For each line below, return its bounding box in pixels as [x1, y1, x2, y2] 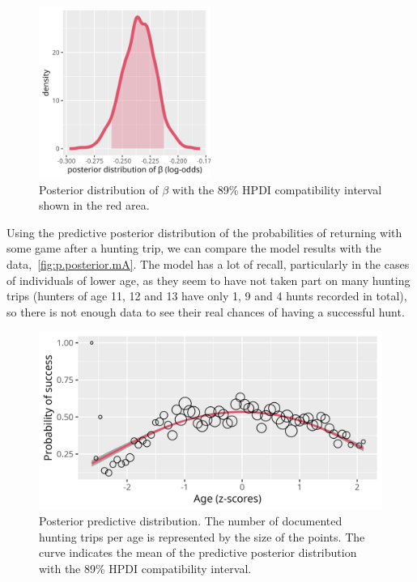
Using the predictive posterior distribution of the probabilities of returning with [6, 223, 402, 240]
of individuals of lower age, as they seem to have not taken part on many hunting [6, 271, 411, 288]
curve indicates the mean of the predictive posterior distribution [39, 544, 357, 561]
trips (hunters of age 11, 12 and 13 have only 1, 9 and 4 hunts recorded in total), [6, 287, 407, 304]
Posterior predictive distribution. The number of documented [39, 512, 343, 529]
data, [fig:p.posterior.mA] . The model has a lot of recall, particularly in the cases [6, 255, 410, 272]
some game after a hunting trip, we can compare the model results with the [6, 240, 381, 257]
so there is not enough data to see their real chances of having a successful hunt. [6, 303, 405, 320]
